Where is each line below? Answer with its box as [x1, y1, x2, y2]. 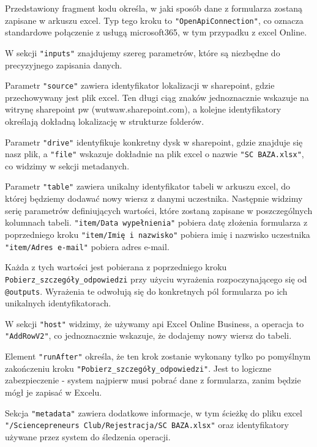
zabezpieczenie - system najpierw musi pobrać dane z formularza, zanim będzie [5, 374, 301, 386]
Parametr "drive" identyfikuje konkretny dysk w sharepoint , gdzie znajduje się [5, 135, 303, 148]
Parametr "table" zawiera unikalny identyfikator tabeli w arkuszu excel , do [5, 180, 290, 193]
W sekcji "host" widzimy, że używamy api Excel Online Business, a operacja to [5, 317, 304, 330]
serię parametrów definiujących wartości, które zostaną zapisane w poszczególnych [5, 204, 313, 216]
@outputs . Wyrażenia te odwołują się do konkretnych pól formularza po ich [5, 284, 288, 297]
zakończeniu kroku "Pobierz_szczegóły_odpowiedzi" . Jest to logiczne [5, 361, 272, 374]
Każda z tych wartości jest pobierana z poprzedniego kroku [5, 260, 227, 273]
